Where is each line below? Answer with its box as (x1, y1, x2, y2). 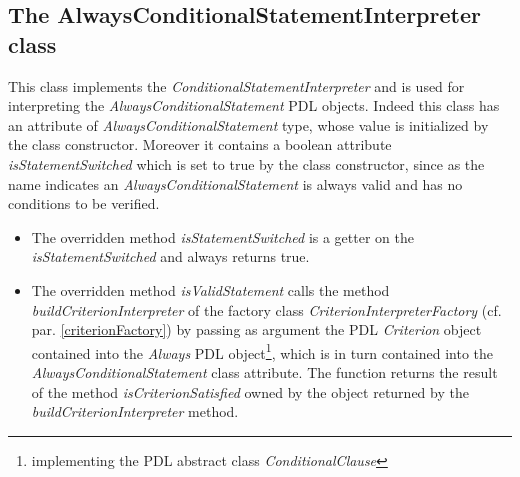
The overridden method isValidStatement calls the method (31, 279, 390, 300)
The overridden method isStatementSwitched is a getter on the (31, 226, 414, 247)
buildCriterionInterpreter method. (31, 401, 239, 422)
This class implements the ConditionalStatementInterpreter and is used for (8, 75, 465, 96)
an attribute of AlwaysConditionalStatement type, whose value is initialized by (8, 114, 489, 135)
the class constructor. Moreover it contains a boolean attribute (8, 134, 392, 155)
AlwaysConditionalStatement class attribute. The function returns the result (31, 361, 498, 382)
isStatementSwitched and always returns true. (31, 246, 310, 267)
